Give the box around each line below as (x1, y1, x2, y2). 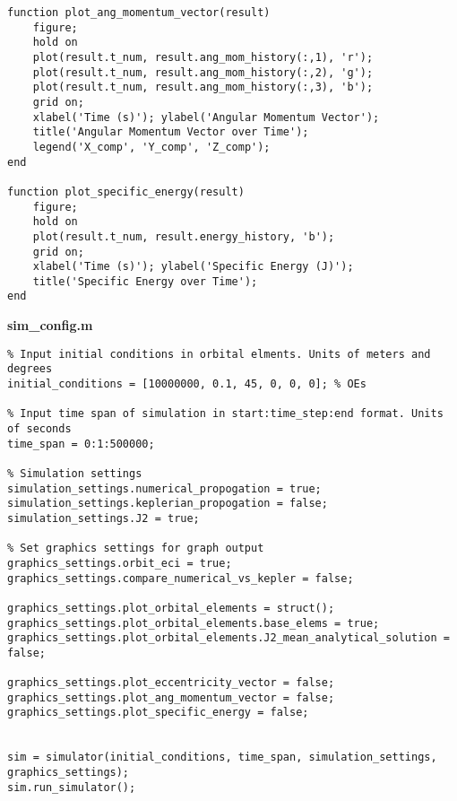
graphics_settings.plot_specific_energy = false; (7, 706, 309, 719)
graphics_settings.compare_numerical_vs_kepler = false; (7, 571, 354, 585)
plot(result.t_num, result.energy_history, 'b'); (32, 230, 335, 243)
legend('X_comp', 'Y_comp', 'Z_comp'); (32, 140, 271, 153)
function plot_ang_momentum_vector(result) (7, 6, 271, 19)
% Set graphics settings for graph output (7, 542, 264, 555)
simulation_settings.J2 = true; (7, 511, 200, 525)
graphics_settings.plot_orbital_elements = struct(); (7, 601, 335, 614)
